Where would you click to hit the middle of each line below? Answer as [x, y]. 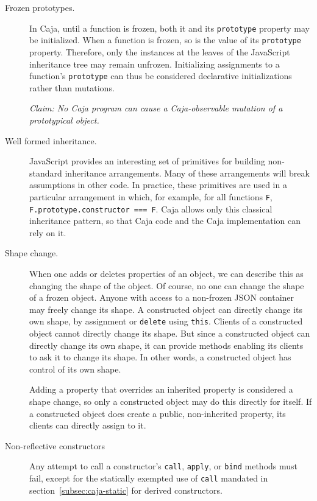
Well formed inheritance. [51, 140]
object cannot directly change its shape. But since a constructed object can [170, 333]
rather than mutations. [72, 87]
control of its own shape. [75, 369]
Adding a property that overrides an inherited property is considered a [161, 389]
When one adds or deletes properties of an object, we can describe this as [166, 273]
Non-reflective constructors [55, 445]
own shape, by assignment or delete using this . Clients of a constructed [166, 321]
